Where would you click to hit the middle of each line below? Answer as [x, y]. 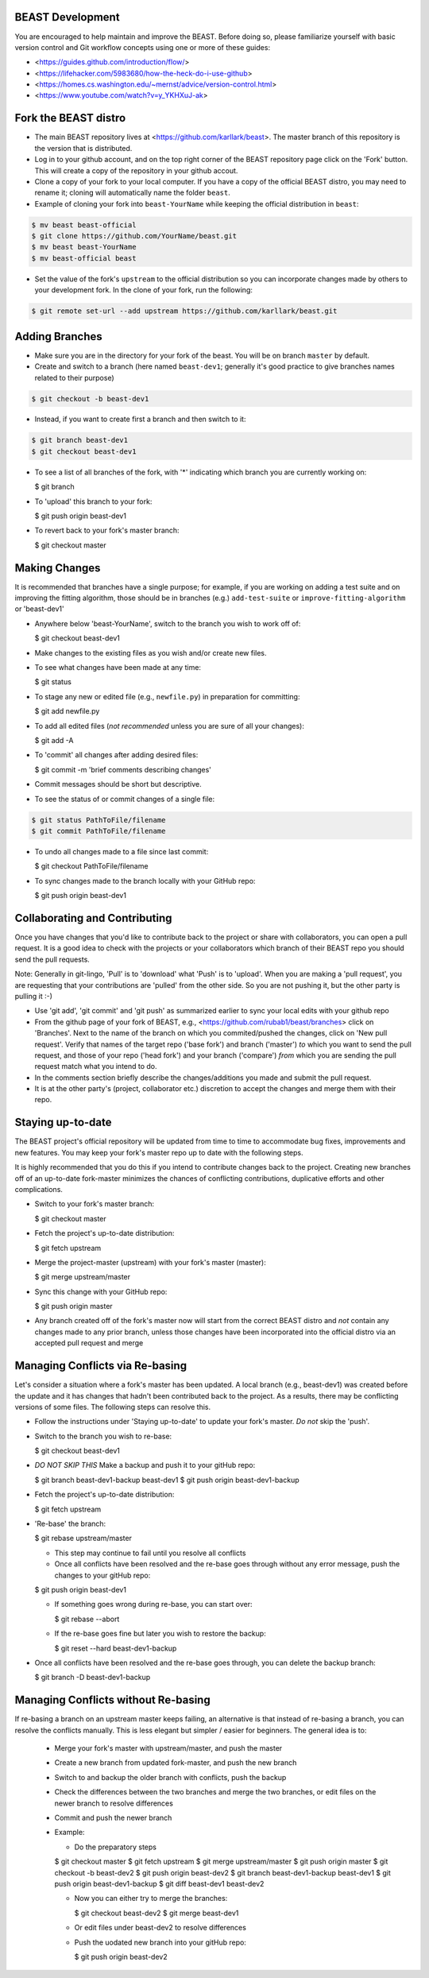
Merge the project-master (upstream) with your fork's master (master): [150, 1262]
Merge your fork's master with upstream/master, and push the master [168, 1748]
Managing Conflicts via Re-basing [100, 1366]
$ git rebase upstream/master [83, 1539]
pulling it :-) [34, 996]
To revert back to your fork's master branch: [107, 530]
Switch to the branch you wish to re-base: [103, 1436]
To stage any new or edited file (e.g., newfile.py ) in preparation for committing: [167, 696]
